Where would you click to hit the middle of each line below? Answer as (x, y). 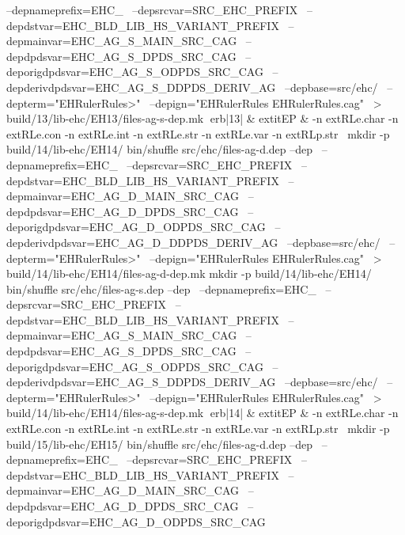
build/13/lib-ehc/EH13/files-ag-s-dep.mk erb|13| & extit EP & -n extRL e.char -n (202, 118)
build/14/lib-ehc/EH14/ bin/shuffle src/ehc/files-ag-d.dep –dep (160, 149)
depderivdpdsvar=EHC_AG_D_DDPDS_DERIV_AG (142, 242)
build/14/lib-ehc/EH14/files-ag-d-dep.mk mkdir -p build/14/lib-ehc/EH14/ (189, 273)
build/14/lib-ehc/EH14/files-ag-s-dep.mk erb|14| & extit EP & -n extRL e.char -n (202, 413)
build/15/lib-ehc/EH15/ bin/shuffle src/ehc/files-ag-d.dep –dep (160, 444)
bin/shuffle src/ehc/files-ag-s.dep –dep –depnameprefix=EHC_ (161, 288)
